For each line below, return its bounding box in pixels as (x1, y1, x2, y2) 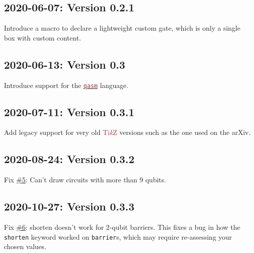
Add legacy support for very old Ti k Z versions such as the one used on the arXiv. (4, 127, 251, 137)
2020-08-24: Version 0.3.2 (4, 151, 135, 167)
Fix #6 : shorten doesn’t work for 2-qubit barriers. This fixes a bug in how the (4, 222, 241, 232)
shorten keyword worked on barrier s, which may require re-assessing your (4, 231, 232, 242)
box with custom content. (4, 32, 82, 42)
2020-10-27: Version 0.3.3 (4, 199, 135, 214)
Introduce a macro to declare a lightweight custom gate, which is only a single (4, 23, 241, 33)
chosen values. (4, 241, 46, 252)
